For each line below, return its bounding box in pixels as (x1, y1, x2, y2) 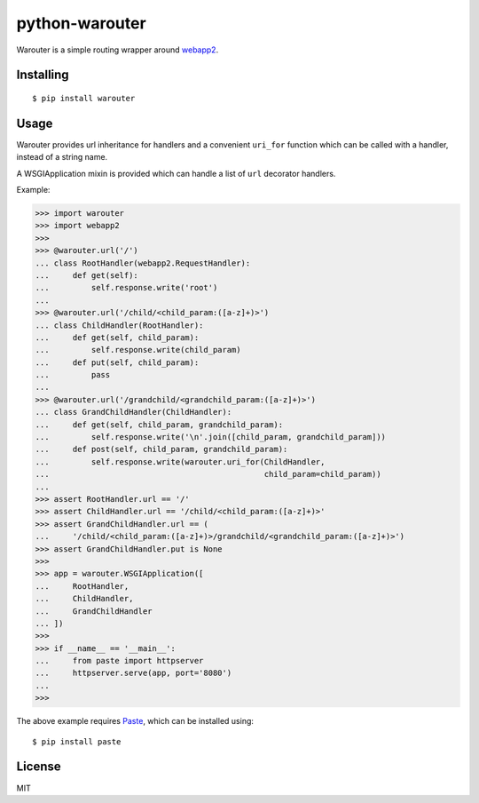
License (16, 759, 61, 775)
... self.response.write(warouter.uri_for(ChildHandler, (35, 457, 326, 466)
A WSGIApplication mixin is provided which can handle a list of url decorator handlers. (16, 168, 336, 179)
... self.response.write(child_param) (35, 345, 241, 355)
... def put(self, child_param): (35, 357, 200, 368)
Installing (16, 68, 70, 83)
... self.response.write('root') (35, 282, 218, 293)
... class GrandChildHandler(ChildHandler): (35, 407, 232, 417)
